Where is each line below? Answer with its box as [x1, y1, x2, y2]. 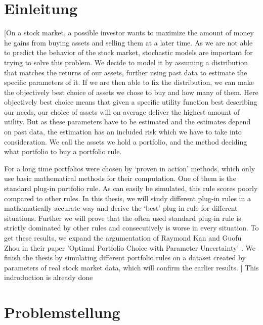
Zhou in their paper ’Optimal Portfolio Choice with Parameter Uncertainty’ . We [4, 242, 255, 253]
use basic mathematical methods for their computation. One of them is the [4, 173, 236, 183]
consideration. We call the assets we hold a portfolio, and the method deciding [4, 136, 247, 147]
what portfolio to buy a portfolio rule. [4, 146, 122, 157]
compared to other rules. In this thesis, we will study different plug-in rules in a [4, 193, 251, 203]
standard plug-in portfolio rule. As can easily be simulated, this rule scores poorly [4, 183, 258, 194]
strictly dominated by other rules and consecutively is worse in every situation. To [4, 222, 259, 233]
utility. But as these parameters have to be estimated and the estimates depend [4, 116, 251, 127]
